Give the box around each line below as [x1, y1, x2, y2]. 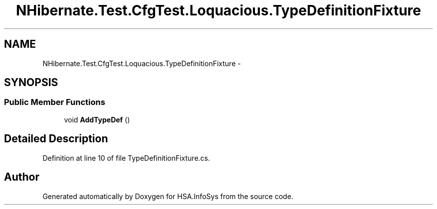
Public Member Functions [4, 97, 105, 107]
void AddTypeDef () [64, 115, 130, 124]
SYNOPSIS [4, 76, 58, 89]
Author [4, 171, 39, 184]
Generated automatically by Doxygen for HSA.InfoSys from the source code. [42, 192, 293, 201]
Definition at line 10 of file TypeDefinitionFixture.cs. [42, 153, 211, 162]
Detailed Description [4, 132, 108, 145]
